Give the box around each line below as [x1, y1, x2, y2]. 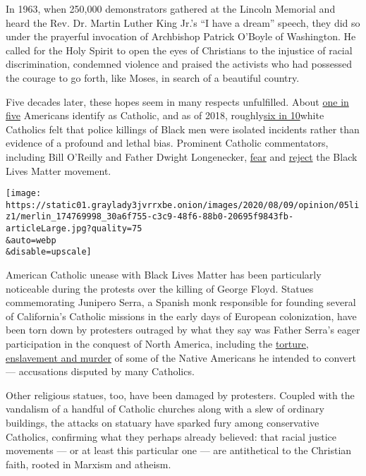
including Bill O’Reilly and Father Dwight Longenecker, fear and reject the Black [6, 149, 358, 164]
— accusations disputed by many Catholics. [6, 364, 195, 379]
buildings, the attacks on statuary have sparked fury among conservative [6, 415, 319, 429]
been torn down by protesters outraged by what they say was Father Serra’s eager [6, 322, 360, 337]
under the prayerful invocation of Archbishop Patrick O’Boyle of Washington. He [6, 29, 356, 44]
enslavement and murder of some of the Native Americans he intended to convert [6, 350, 356, 365]
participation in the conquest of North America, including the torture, [6, 336, 309, 351]
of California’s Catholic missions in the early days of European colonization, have [6, 308, 357, 323]
